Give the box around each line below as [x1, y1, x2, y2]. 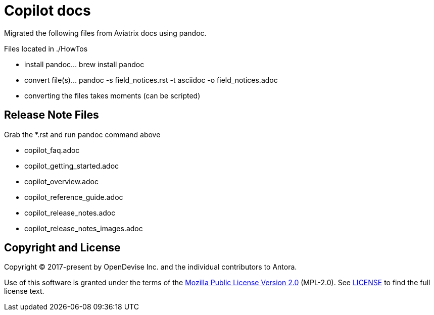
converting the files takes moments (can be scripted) [24, 91, 201, 100]
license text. [4, 287, 44, 296]
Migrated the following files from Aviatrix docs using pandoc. [4, 28, 207, 37]
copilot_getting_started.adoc [24, 161, 119, 170]
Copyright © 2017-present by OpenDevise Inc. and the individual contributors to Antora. [4, 262, 297, 272]
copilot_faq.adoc [24, 145, 80, 154]
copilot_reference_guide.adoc [24, 192, 123, 201]
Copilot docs [4, 2, 91, 19]
